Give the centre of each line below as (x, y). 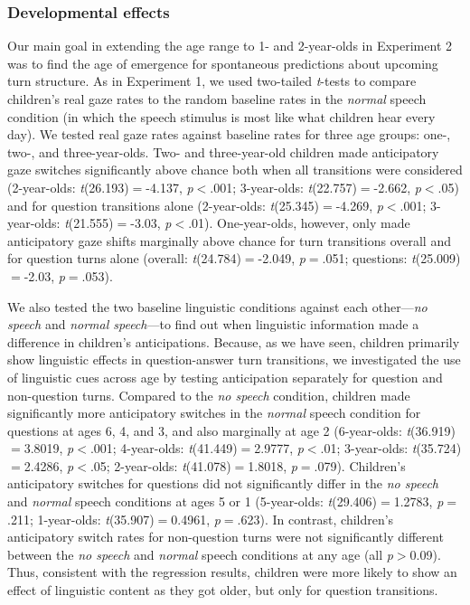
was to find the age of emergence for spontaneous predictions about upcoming (223, 63)
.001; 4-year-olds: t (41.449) (164, 448)
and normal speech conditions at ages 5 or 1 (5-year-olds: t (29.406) (193, 501)
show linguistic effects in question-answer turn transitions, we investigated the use (234, 359)
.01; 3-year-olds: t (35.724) (391, 448)
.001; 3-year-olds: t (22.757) (283, 187)
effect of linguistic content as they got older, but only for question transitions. (223, 590)
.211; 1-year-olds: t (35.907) (81, 519)
